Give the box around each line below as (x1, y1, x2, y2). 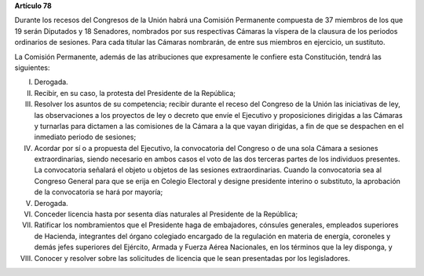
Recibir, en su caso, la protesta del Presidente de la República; (34, 88, 236, 98)
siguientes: (14, 63, 50, 72)
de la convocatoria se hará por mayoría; (34, 187, 163, 197)
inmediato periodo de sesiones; (34, 132, 137, 142)
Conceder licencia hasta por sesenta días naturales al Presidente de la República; (34, 209, 298, 219)
